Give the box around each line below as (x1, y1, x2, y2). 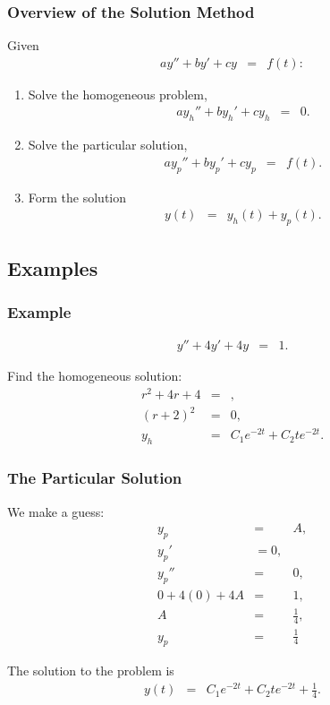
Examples (7, 254, 98, 281)
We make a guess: (7, 502, 105, 520)
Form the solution (28, 187, 127, 206)
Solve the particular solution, (28, 135, 188, 154)
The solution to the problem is (7, 661, 174, 680)
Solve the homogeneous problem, (28, 84, 207, 103)
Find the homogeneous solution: (7, 366, 182, 385)
